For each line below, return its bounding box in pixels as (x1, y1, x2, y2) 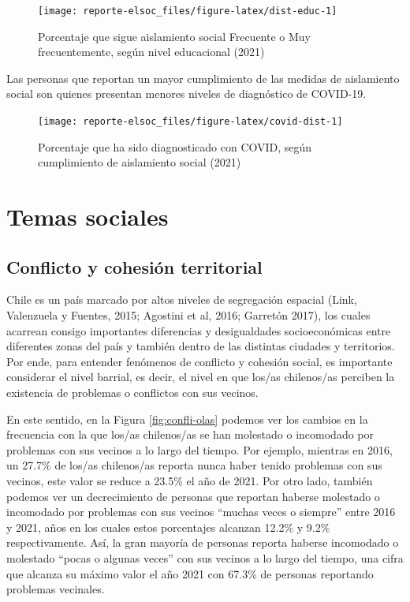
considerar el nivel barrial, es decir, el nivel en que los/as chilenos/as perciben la (6, 368, 395, 385)
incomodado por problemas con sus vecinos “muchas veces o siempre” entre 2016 (6, 503, 396, 520)
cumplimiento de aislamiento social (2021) (38, 154, 241, 170)
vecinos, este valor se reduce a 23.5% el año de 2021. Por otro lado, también (6, 472, 373, 488)
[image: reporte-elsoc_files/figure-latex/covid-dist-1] (38, 116, 343, 128)
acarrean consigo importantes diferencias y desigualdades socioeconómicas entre (6, 322, 391, 338)
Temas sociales (6, 200, 169, 233)
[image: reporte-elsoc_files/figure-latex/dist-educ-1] (38, 6, 337, 17)
